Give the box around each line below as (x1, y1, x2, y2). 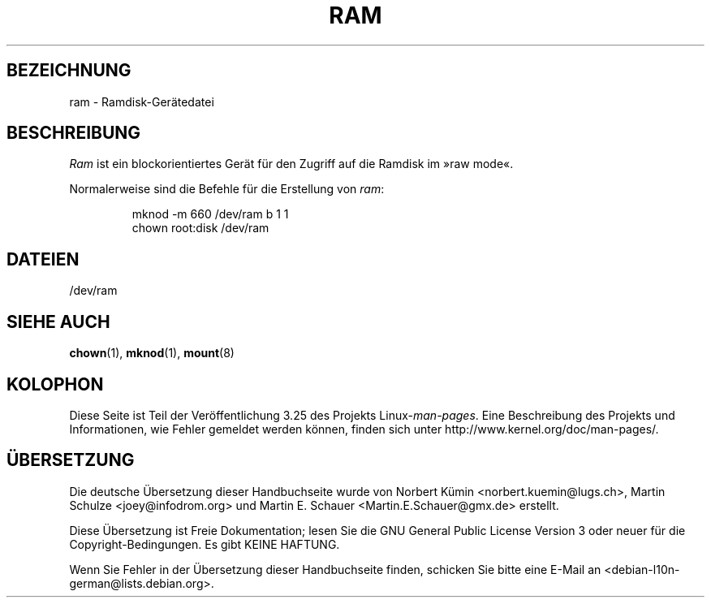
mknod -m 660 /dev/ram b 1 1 (131, 207, 289, 222)
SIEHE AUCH (6, 311, 110, 332)
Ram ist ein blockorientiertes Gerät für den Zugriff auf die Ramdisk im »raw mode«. (69, 157, 514, 171)
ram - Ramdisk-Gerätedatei (69, 94, 214, 109)
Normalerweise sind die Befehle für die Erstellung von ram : (69, 182, 385, 196)
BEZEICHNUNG (6, 60, 131, 81)
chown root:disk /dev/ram (131, 221, 269, 235)
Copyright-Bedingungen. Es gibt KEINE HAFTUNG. (69, 537, 340, 551)
